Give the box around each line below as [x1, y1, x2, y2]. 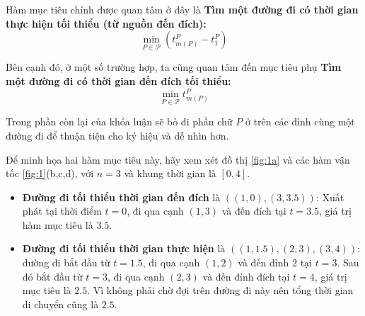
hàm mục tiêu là [22, 217, 93, 232]
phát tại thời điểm [22, 203, 102, 218]
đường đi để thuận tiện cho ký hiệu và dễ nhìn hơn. [6, 128, 229, 142]
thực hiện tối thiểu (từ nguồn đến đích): [6, 16, 207, 30]
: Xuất [315, 189, 344, 204]
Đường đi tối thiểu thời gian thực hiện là [22, 241, 226, 256]
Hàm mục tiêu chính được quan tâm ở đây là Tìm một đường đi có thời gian [6, 2, 359, 16]
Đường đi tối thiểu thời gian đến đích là [22, 189, 221, 204]
